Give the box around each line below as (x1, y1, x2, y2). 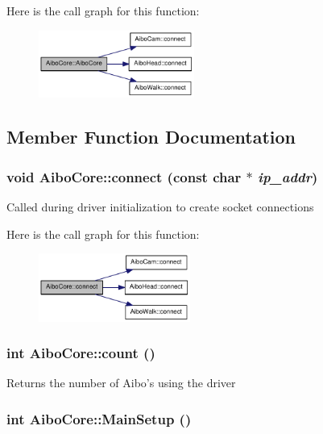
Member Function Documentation (6, 124, 296, 149)
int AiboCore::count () (6, 343, 155, 363)
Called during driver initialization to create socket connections (6, 198, 314, 215)
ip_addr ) (258, 166, 318, 186)
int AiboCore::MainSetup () (6, 408, 192, 428)
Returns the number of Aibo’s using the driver (6, 374, 236, 391)
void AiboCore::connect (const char (6, 166, 242, 186)
